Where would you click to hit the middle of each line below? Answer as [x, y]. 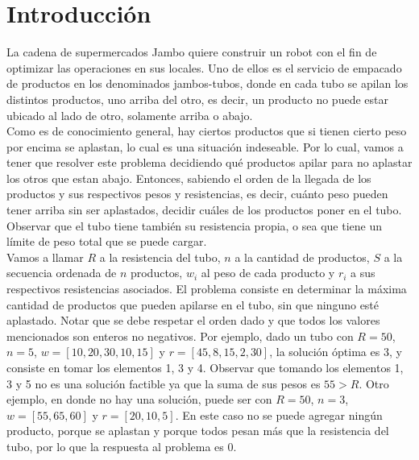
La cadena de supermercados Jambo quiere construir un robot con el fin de [192, 52]
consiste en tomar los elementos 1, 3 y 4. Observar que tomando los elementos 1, [205, 367]
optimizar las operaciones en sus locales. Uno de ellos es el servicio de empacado [204, 67]
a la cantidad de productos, [302, 257]
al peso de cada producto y [268, 273]
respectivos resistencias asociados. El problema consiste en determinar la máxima [207, 289]
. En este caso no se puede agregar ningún [279, 414]
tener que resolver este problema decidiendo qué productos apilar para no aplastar [209, 162]
